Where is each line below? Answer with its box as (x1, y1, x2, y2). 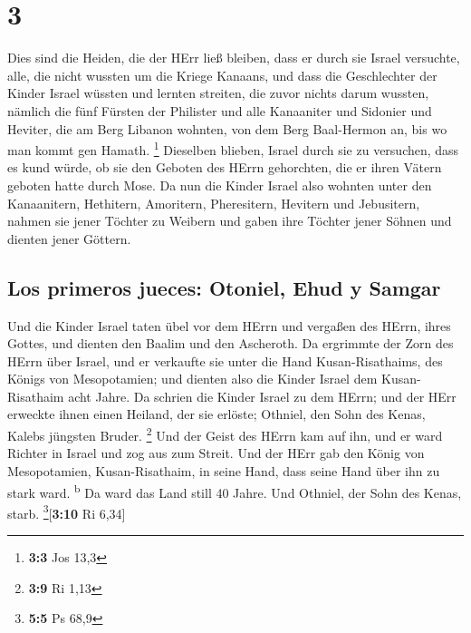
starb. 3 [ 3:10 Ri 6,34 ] (7, 501, 126, 522)
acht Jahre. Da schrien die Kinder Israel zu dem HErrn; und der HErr (68, 386, 457, 405)
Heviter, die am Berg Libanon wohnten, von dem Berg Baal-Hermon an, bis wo (7, 119, 447, 138)
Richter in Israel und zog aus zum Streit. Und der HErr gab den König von (7, 443, 425, 463)
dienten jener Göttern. (7, 229, 131, 248)
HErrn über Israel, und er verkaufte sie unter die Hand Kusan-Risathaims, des (7, 351, 443, 370)
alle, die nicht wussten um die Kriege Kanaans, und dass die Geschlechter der (7, 65, 437, 84)
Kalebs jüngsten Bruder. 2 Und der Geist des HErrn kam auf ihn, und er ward (7, 424, 443, 444)
